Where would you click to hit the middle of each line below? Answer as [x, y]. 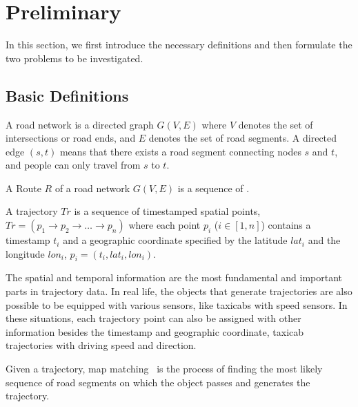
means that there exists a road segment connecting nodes [180, 151]
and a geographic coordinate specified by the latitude [175, 240]
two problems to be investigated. [74, 58]
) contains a [286, 225]
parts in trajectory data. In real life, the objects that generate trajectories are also [179, 291]
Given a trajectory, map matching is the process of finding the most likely [164, 369]
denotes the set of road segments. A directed [243, 138]
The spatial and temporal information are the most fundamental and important [174, 277]
